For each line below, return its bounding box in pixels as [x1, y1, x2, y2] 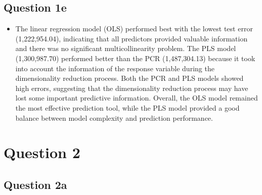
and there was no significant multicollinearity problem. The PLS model [15, 43, 236, 54]
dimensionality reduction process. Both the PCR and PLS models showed [15, 73, 244, 83]
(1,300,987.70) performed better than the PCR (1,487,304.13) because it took [15, 53, 255, 63]
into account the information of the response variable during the [15, 63, 214, 73]
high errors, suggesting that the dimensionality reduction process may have [15, 82, 248, 93]
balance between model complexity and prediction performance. [15, 112, 213, 123]
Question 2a [4, 176, 67, 192]
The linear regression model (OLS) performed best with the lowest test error [15, 23, 253, 34]
